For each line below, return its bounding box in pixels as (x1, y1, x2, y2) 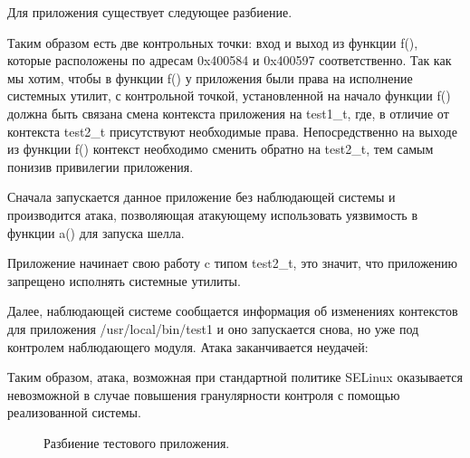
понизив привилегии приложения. (7, 157, 194, 176)
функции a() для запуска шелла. (7, 223, 185, 242)
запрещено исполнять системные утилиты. (7, 271, 241, 290)
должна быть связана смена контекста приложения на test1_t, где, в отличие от (7, 103, 449, 122)
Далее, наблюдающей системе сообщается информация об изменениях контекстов (7, 301, 458, 320)
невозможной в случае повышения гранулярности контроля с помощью (7, 385, 400, 404)
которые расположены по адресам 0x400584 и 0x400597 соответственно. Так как (7, 51, 452, 70)
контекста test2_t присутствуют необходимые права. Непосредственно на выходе (7, 121, 457, 140)
